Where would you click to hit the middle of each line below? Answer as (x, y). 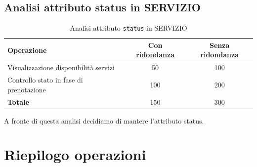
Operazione (27, 50)
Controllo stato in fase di (45, 80)
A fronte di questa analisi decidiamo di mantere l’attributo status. (104, 120)
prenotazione (27, 89)
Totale (18, 102)
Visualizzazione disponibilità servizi (61, 67)
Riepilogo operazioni (75, 154)
